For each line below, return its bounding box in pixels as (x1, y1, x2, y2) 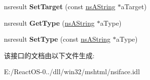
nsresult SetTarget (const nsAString (4, 1, 115, 11)
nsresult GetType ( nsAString (4, 17, 94, 28)
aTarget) (121, 1, 147, 11)
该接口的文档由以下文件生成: (4, 50, 94, 60)
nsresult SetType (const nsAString (4, 34, 111, 44)
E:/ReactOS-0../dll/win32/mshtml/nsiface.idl (4, 66, 140, 77)
